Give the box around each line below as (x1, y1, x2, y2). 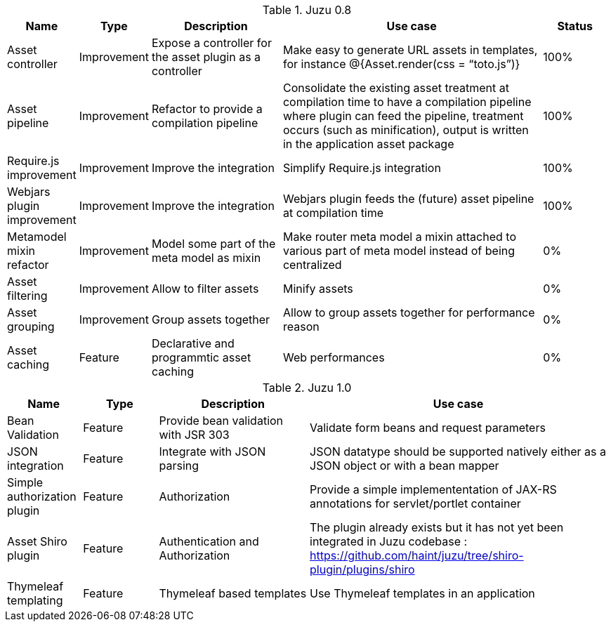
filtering (7, 289, 48, 303)
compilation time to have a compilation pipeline (282, 95, 532, 109)
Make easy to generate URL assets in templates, (282, 43, 538, 57)
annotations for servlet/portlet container (310, 496, 521, 510)
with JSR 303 (159, 428, 230, 442)
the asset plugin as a (151, 50, 261, 64)
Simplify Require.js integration (282, 161, 441, 175)
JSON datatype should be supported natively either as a (310, 444, 606, 458)
